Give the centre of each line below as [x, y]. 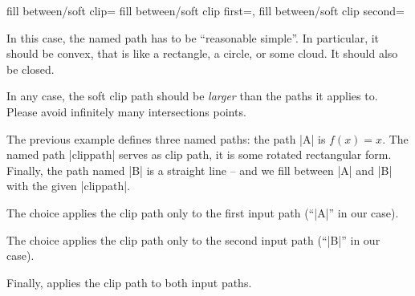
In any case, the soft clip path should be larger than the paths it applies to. [192, 96]
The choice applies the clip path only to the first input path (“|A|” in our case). [203, 212]
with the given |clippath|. [69, 186]
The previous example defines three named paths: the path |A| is [166, 138]
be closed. [31, 69]
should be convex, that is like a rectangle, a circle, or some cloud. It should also [202, 53]
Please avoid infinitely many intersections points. [126, 111]
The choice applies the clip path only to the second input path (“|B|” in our [193, 239]
